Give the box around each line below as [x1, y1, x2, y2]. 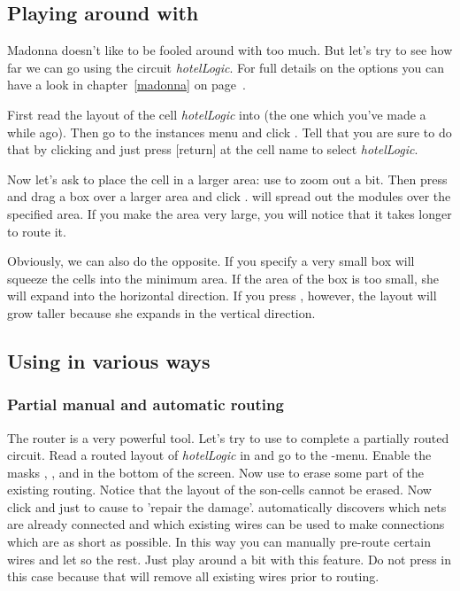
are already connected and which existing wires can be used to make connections [7, 515, 445, 533]
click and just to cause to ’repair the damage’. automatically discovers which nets [7, 497, 447, 516]
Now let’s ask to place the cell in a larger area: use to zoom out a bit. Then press [7, 169, 448, 188]
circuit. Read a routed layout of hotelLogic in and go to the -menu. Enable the [7, 446, 432, 464]
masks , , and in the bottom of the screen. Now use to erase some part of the [7, 463, 425, 481]
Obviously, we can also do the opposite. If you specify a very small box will [7, 252, 415, 270]
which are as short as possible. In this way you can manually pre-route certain [7, 533, 431, 551]
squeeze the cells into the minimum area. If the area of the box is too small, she [7, 268, 440, 287]
